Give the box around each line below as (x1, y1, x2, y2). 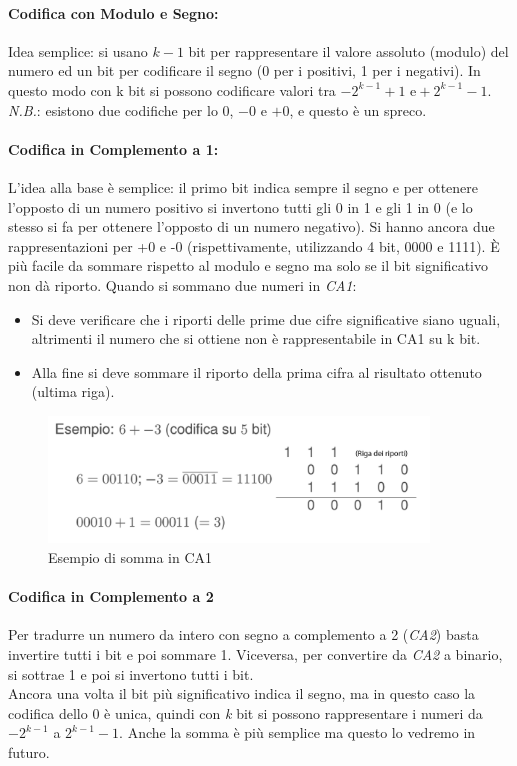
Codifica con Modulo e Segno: (8, 2, 219, 23)
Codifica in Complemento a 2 (8, 586, 214, 607)
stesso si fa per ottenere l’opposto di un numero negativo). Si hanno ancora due (8, 216, 495, 237)
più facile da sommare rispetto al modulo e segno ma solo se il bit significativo (8, 255, 489, 276)
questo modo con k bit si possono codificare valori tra (8, 79, 336, 100)
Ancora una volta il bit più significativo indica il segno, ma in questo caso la (8, 683, 476, 704)
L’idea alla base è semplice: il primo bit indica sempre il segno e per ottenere (8, 176, 478, 197)
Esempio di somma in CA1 (48, 546, 213, 567)
